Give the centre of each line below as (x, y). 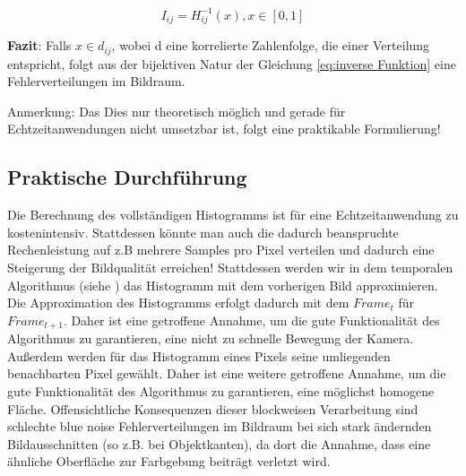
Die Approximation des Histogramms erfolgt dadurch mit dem (178, 303)
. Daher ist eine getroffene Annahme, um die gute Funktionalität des (251, 320)
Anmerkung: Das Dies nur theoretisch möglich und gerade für (177, 111)
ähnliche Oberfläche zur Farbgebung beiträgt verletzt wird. (169, 461)
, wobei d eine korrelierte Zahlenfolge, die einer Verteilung (271, 45)
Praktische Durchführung (127, 177)
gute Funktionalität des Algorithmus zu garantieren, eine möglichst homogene (221, 391)
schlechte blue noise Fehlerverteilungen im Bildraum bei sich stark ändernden (220, 426)
